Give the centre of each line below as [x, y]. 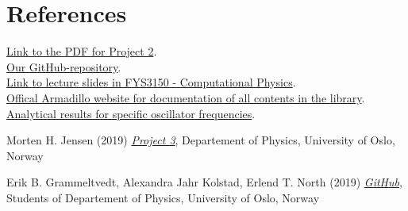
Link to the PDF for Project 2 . [82, 51]
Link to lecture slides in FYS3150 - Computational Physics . [151, 82]
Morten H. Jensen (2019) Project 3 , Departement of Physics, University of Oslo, [201, 140]
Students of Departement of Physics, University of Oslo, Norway [163, 197]
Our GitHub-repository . [64, 66]
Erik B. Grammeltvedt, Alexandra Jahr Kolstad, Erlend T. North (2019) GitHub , [204, 182]
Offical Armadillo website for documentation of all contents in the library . [186, 97]
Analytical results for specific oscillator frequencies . [131, 113]
